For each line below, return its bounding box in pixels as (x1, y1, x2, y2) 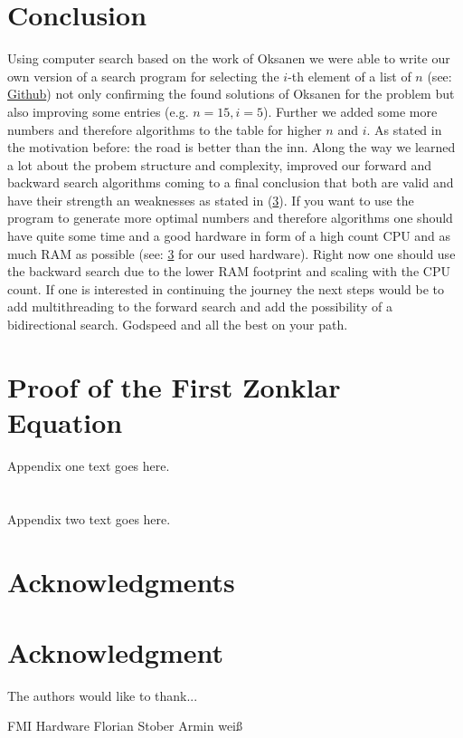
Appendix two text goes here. (7, 509, 171, 528)
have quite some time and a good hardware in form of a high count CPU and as (7, 226, 451, 245)
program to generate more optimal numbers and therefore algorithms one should (7, 208, 453, 227)
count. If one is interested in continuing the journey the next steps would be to (7, 279, 444, 298)
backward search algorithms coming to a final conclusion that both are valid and (7, 173, 454, 192)
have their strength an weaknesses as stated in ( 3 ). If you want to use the (7, 190, 414, 209)
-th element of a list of (288, 66, 411, 85)
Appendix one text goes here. (7, 455, 170, 474)
